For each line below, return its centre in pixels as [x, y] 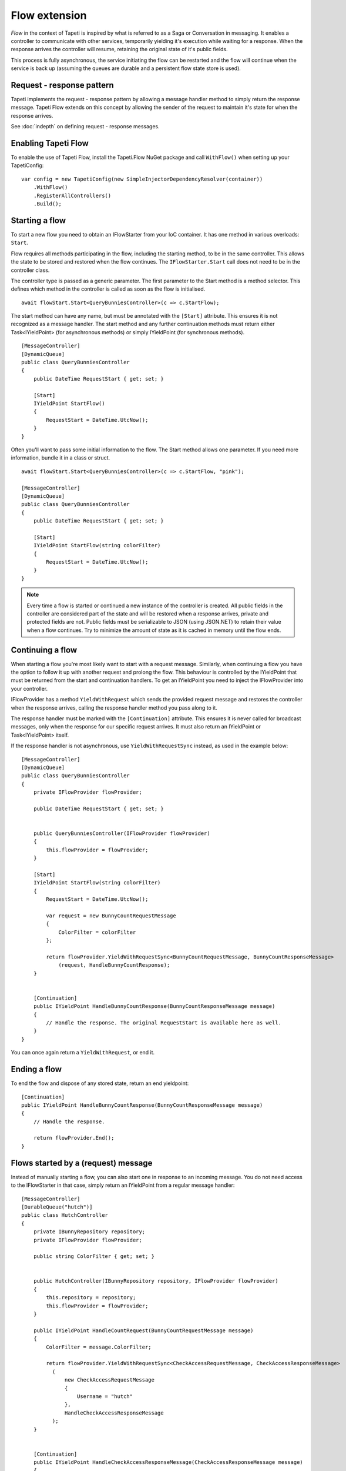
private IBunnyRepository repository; [89, 1232]
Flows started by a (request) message [82, 1163]
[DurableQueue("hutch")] [57, 1207]
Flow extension [49, 15]
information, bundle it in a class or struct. [61, 458]
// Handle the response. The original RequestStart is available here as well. [164, 1023]
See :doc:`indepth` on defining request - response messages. [85, 127]
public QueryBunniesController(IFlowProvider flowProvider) [122, 833]
